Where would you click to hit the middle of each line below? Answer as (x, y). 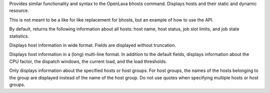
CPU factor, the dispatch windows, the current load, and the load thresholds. (88, 61)
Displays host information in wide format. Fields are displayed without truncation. (93, 45)
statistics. (19, 36)
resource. (19, 10)
